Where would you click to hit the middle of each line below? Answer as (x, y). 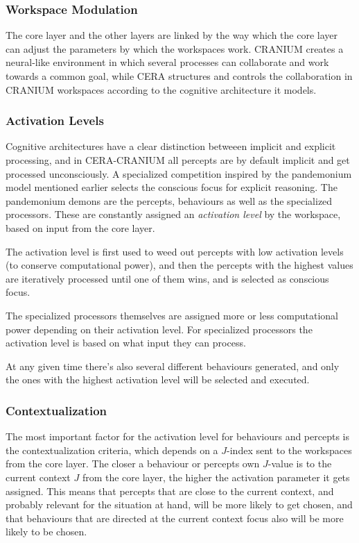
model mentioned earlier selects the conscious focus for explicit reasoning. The (172, 187)
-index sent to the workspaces (289, 450)
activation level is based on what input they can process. (126, 343)
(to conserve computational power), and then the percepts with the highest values (179, 265)
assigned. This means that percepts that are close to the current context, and (170, 491)
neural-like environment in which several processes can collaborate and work (167, 62)
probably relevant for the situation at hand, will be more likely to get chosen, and (179, 504)
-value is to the (300, 463)
